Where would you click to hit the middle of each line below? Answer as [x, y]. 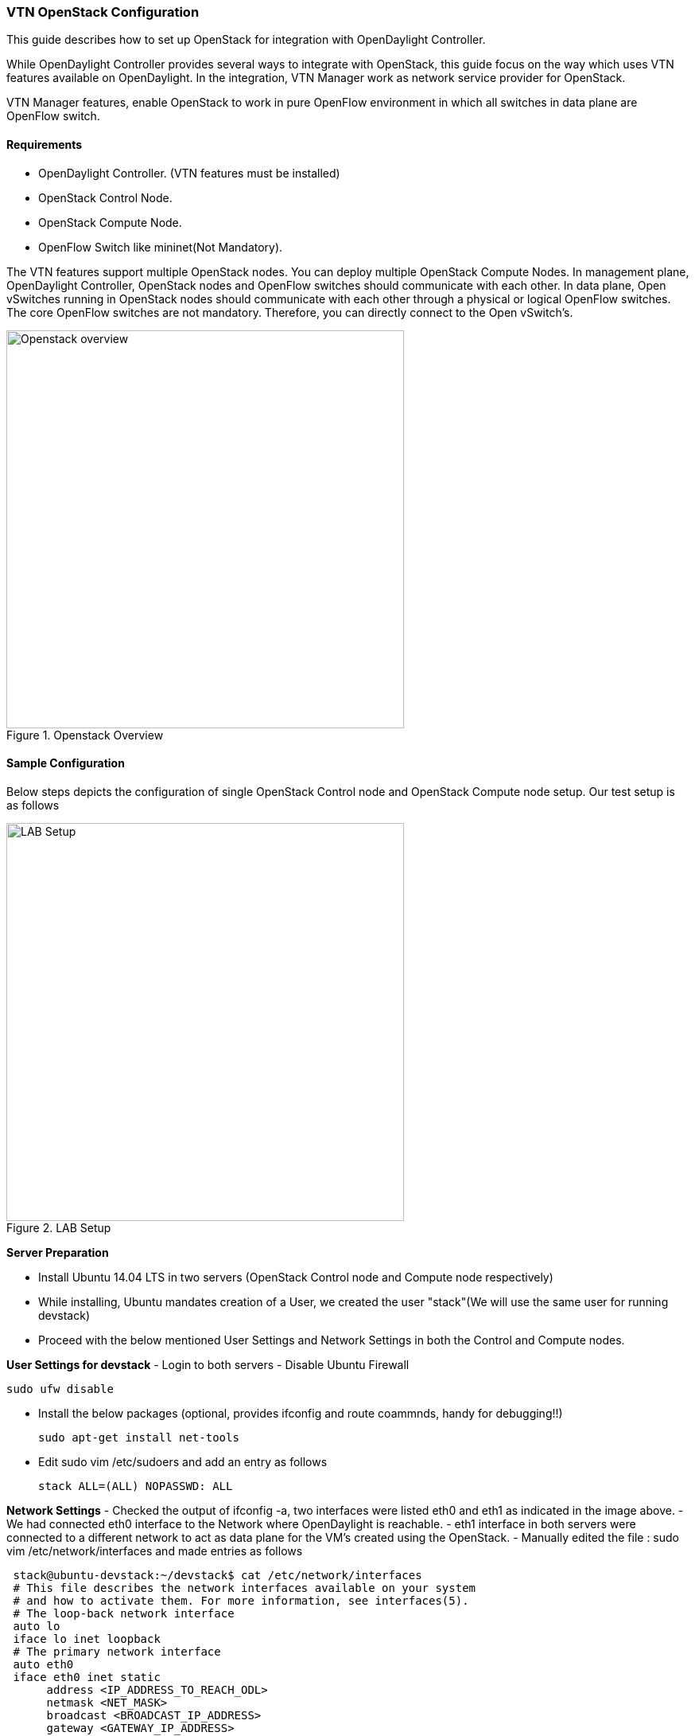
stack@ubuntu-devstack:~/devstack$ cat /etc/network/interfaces [217, 1575]
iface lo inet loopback [87, 1638]
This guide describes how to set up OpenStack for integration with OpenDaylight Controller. [246, 40]
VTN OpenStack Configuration [103, 12]
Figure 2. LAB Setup [59, 1227]
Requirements [45, 144]
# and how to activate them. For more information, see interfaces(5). [241, 1600]
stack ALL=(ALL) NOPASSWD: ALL [136, 1486]
